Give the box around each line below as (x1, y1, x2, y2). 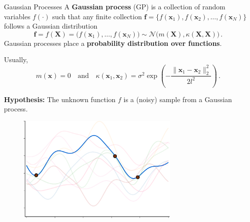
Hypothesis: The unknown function (4, 94, 116, 104)
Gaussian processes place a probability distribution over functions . (4, 37, 222, 48)
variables (4, 11, 31, 21)
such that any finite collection (52, 11, 142, 21)
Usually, (4, 54, 28, 65)
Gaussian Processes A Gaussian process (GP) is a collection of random (4, 1, 226, 11)
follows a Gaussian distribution (4, 21, 98, 31)
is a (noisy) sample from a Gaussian (123, 94, 232, 104)
